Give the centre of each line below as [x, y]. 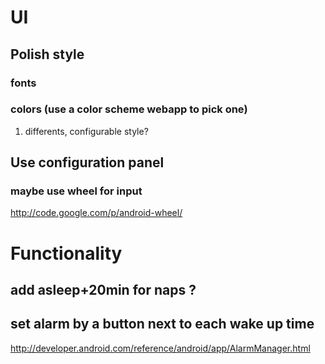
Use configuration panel [87, 162]
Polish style [47, 54]
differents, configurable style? [86, 131]
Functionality [66, 253]
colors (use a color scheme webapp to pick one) [129, 109]
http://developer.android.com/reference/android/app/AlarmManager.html [160, 348]
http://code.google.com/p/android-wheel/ [96, 213]
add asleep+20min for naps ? [103, 290]
